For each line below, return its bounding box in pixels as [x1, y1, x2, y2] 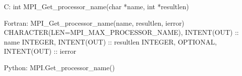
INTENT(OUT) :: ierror [4, 46, 76, 56]
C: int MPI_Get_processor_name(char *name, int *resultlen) [4, 1, 189, 11]
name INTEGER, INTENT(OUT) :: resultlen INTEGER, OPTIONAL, [4, 36, 217, 46]
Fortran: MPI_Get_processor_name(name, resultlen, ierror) [4, 17, 185, 28]
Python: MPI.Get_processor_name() [4, 62, 115, 72]
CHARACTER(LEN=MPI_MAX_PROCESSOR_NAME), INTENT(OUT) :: [4, 27, 239, 37]
